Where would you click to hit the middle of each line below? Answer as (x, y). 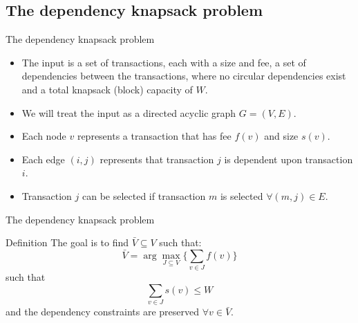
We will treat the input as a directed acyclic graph (129, 112)
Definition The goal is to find (67, 242)
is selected (242, 195)
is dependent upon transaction (289, 159)
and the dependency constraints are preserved (102, 312)
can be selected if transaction (144, 195)
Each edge (43, 159)
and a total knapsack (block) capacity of (107, 89)
